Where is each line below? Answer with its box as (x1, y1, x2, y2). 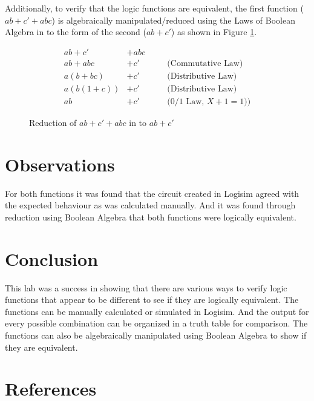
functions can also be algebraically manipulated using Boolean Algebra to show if (5, 328, 307, 341)
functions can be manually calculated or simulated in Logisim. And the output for (5, 305, 309, 317)
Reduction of (29, 116, 77, 128)
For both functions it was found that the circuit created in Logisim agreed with (5, 187, 299, 199)
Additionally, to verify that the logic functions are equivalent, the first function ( (5, 2, 304, 14)
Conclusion (5, 246, 99, 271)
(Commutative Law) (167, 59, 243, 68)
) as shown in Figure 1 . (171, 25, 257, 38)
